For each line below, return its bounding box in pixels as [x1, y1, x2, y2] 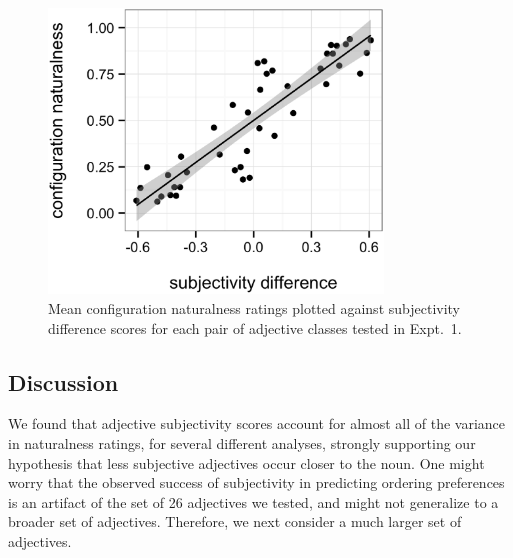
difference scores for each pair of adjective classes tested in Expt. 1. [48, 317, 462, 338]
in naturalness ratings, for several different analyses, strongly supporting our [8, 433, 476, 454]
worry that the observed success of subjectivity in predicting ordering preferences [8, 472, 505, 493]
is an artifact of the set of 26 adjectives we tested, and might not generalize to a [8, 491, 499, 512]
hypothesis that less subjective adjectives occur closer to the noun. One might [8, 452, 485, 473]
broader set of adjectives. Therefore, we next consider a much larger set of [8, 511, 462, 532]
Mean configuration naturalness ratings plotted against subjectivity [48, 298, 461, 319]
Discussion [8, 366, 119, 397]
